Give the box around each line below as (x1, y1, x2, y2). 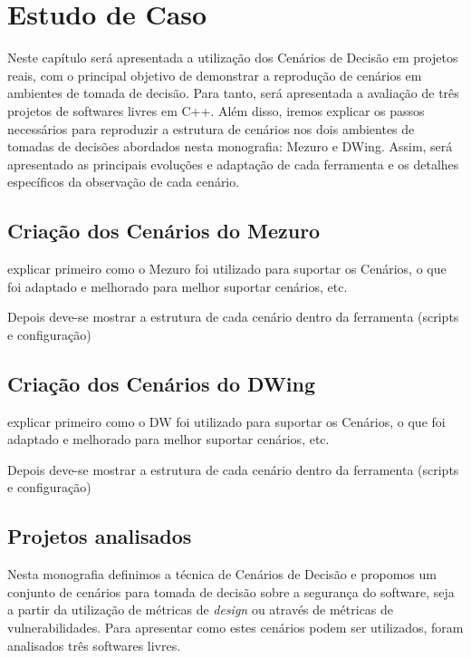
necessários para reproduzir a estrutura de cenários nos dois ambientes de (7, 119, 415, 138)
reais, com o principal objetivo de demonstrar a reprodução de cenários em (7, 65, 422, 84)
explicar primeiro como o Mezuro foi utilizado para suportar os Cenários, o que (7, 259, 447, 278)
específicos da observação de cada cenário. (7, 172, 240, 191)
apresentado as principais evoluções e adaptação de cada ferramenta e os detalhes (7, 154, 459, 173)
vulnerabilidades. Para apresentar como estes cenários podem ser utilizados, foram (7, 618, 464, 637)
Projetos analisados (7, 522, 192, 550)
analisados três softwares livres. (7, 635, 181, 654)
